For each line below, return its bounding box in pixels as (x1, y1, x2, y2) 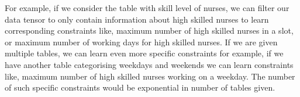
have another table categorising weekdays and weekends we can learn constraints (5, 58, 294, 70)
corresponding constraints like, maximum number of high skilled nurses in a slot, (5, 24, 294, 37)
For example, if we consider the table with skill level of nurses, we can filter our (5, 2, 289, 13)
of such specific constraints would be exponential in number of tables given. (5, 81, 275, 94)
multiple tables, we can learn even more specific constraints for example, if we (5, 47, 284, 59)
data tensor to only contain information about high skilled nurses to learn (5, 13, 269, 25)
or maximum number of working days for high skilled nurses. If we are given (5, 35, 278, 48)
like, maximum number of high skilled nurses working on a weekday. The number (5, 70, 295, 82)
